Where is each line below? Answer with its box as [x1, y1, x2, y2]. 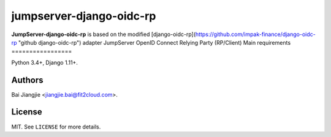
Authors [11, 75, 44, 85]
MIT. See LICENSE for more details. [11, 123, 101, 130]
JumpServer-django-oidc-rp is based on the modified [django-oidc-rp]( [11, 31, 196, 38]
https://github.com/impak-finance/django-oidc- [195, 31, 316, 38]
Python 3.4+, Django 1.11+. [11, 59, 78, 66]
